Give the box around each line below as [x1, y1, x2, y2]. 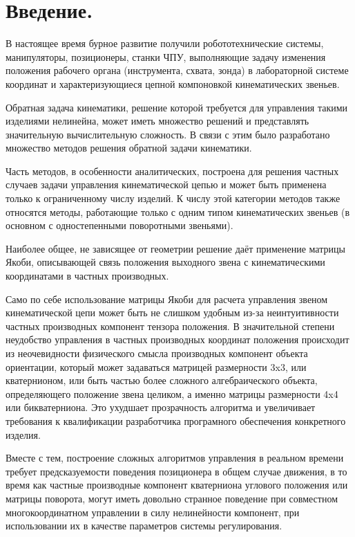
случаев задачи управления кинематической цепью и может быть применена [6, 177, 327, 192]
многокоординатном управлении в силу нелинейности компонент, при [6, 504, 300, 519]
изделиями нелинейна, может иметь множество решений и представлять [6, 113, 309, 128]
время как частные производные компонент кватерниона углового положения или [6, 477, 348, 492]
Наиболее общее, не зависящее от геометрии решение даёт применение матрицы [6, 241, 345, 255]
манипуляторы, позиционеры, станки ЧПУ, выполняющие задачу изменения [6, 49, 326, 64]
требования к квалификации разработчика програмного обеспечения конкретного [6, 413, 346, 428]
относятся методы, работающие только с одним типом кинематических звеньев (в [6, 204, 350, 219]
